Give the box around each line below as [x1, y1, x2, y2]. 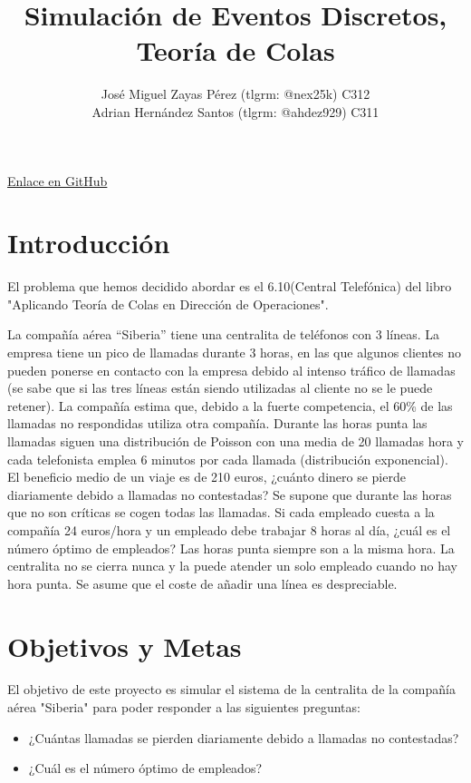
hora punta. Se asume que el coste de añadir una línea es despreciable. [7, 573, 398, 592]
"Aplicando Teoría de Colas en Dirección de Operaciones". [7, 294, 329, 313]
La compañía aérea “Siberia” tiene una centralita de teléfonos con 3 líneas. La [7, 325, 440, 344]
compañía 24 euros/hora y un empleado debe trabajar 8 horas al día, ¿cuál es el [7, 520, 451, 539]
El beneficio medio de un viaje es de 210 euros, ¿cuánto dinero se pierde [7, 467, 406, 486]
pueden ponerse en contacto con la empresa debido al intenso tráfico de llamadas [7, 360, 456, 379]
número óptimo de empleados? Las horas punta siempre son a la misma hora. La [7, 538, 455, 557]
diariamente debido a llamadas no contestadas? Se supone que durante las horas [7, 484, 452, 504]
